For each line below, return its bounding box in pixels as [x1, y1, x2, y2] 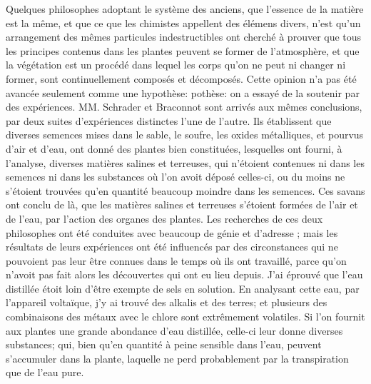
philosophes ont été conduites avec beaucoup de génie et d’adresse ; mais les [6, 225, 338, 240]
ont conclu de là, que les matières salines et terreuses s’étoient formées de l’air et [6, 197, 358, 212]
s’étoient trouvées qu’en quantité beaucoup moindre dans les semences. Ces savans [6, 183, 365, 198]
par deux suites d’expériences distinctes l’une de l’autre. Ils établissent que [6, 113, 332, 128]
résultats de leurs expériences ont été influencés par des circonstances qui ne [6, 239, 338, 254]
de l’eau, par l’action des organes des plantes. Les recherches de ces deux [6, 211, 323, 226]
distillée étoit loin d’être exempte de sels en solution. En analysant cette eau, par [6, 281, 360, 295]
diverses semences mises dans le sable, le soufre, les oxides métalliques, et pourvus [6, 127, 364, 142]
